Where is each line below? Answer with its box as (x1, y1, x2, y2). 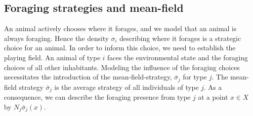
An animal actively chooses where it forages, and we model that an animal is (4, 23, 237, 34)
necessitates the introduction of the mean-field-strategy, (4, 72, 172, 82)
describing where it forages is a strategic (119, 33, 241, 43)
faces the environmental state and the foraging (107, 52, 248, 62)
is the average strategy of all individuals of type (54, 81, 199, 92)
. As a (204, 81, 222, 92)
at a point (198, 92, 228, 102)
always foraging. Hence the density (4, 33, 109, 43)
